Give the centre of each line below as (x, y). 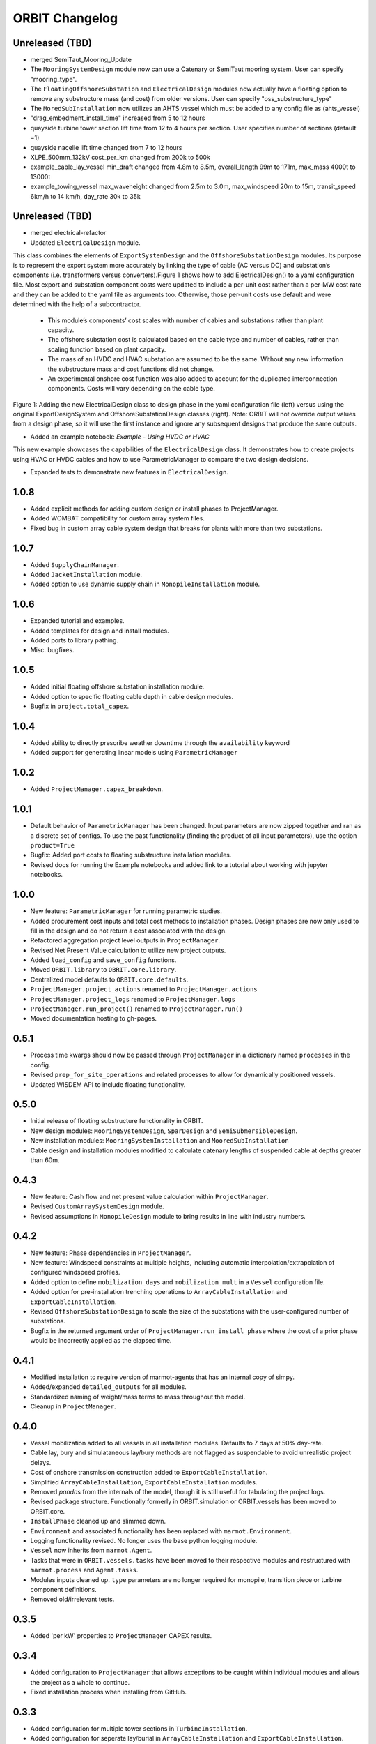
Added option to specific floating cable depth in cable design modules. (132, 696)
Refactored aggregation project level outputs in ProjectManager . (125, 940)
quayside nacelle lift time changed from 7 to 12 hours (106, 147)
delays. (41, 1462)
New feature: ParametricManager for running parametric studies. (126, 911)
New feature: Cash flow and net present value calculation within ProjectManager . (149, 1196)
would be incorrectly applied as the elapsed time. (101, 1341)
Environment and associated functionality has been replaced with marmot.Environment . (161, 1531)
